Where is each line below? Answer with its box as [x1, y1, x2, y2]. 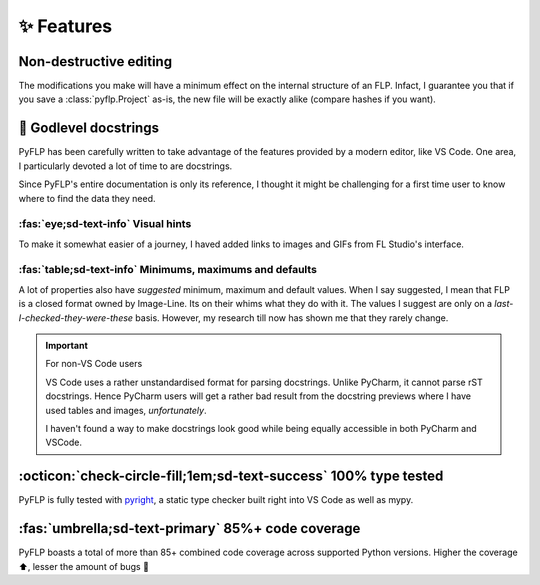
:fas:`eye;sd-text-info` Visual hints [18, 217, 192, 231]
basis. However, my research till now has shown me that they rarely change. [135, 311, 449, 324]
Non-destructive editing [18, 53, 173, 70]
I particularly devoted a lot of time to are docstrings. [18, 160, 233, 172]
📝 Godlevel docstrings [18, 120, 160, 137]
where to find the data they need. [18, 192, 156, 204]
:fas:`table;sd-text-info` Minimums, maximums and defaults [18, 263, 317, 277]
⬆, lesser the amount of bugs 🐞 [18, 560, 150, 572]
